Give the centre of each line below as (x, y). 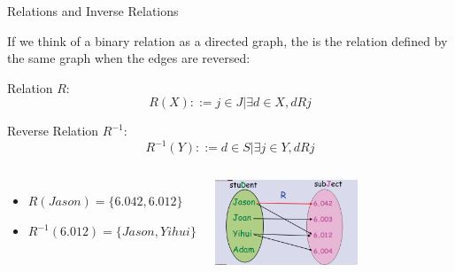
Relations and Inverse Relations (93, 11)
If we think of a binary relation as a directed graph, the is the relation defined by (227, 40)
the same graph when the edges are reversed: (129, 58)
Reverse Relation (53, 131)
